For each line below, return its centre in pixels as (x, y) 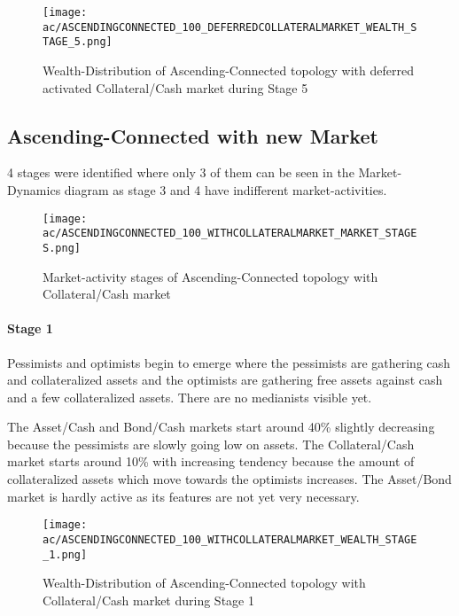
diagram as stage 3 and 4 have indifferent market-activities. (226, 189)
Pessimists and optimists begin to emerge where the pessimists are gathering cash (229, 362)
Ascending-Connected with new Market (193, 135)
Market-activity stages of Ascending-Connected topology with (210, 276)
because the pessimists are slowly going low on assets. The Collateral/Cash (211, 444)
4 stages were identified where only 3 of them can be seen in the (181, 172)
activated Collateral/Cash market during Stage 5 (175, 87)
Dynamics (34, 189)
